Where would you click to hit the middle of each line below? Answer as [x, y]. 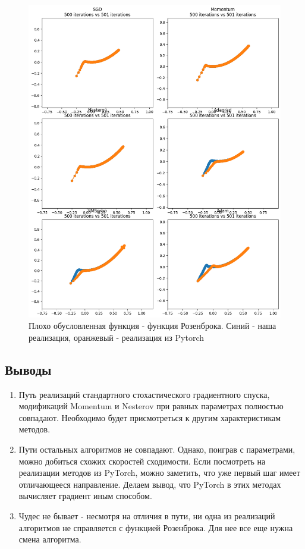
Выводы [28, 369]
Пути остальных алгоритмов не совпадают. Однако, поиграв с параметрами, [157, 449]
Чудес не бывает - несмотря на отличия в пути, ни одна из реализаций [147, 515]
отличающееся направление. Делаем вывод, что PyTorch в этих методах [150, 484]
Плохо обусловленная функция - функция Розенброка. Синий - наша [152, 326]
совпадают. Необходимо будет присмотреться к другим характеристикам [150, 417]
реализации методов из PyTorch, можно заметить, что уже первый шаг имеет [159, 473]
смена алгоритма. [50, 539]
